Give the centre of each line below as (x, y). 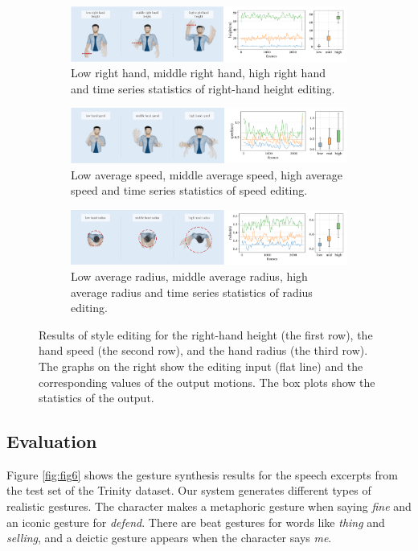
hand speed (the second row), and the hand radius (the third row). (203, 350)
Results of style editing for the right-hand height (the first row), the (206, 334)
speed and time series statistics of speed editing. (189, 190)
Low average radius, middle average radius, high (189, 275)
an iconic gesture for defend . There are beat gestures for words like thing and (196, 522)
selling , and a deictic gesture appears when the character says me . (169, 538)
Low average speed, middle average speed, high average (207, 174)
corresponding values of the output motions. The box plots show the (207, 382)
